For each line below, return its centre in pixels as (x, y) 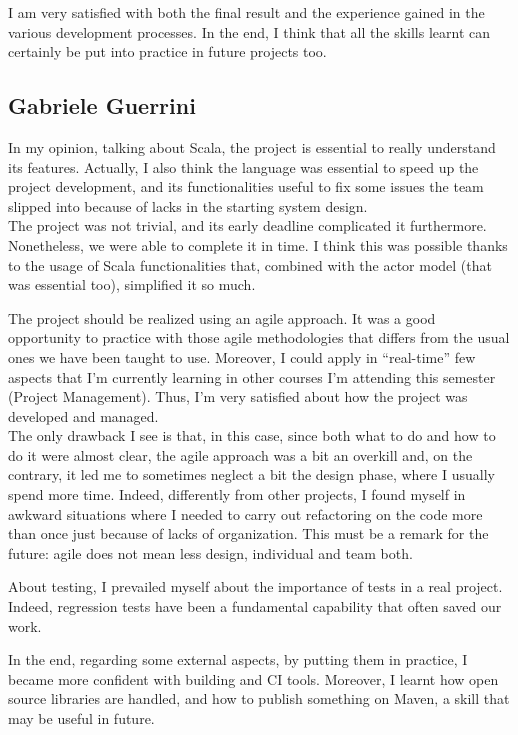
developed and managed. (83, 415)
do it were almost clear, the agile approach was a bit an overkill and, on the (240, 454)
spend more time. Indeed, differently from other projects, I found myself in (237, 494)
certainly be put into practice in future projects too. (167, 51)
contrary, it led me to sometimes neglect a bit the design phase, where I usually (251, 474)
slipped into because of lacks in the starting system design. (188, 205)
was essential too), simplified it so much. (132, 284)
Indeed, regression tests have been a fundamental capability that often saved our (255, 606)
